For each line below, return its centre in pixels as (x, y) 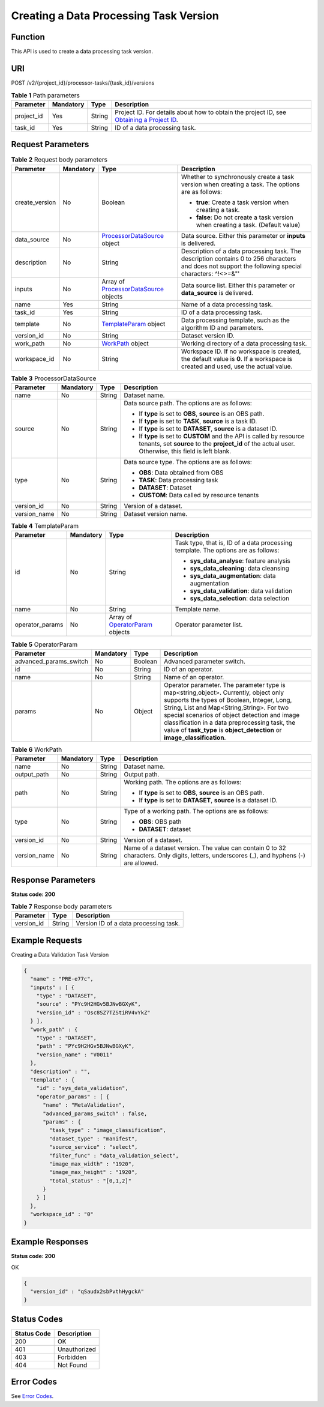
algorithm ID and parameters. (222, 327)
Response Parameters (53, 880)
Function (28, 37)
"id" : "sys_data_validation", (82, 1088)
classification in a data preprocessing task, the (230, 722)
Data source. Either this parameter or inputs (243, 235)
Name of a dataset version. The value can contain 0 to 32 (205, 848)
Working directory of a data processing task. (244, 343)
